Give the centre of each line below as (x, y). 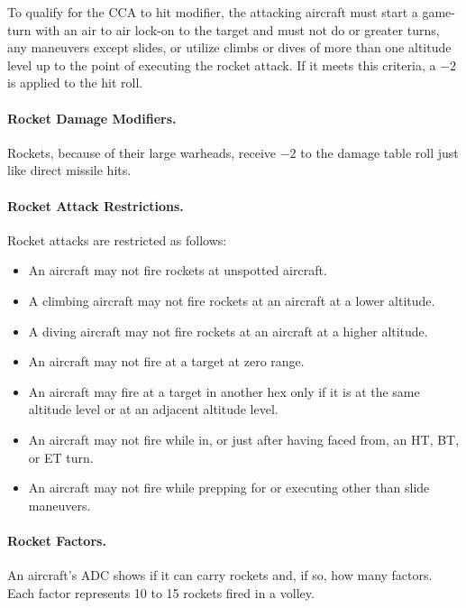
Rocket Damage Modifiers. (92, 118)
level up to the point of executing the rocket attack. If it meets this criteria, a (222, 64)
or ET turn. (61, 457)
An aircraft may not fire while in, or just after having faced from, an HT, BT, (244, 439)
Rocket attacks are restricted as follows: (117, 240)
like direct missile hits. (69, 170)
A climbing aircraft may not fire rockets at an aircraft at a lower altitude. (232, 300)
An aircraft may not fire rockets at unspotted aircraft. (178, 270)
